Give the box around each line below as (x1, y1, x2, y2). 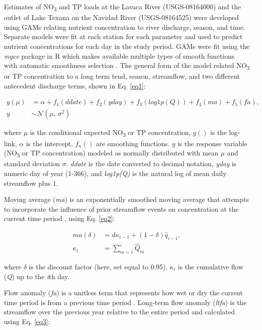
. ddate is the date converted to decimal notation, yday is (66, 158, 237, 169)
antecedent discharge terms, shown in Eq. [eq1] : (4, 80, 146, 90)
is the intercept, (26, 138, 73, 148)
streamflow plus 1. (4, 177, 59, 188)
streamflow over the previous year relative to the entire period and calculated (4, 307, 235, 317)
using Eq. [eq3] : (4, 316, 50, 326)
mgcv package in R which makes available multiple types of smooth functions (4, 50, 235, 61)
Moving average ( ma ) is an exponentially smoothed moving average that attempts (4, 194, 249, 204)
